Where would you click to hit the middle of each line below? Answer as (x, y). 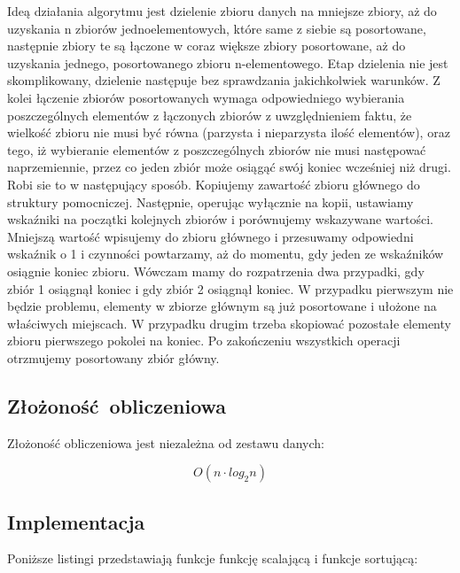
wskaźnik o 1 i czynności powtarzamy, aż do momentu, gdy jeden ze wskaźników (226, 254)
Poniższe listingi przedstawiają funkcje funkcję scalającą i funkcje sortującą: (213, 558)
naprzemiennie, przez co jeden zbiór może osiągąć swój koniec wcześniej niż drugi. (229, 167)
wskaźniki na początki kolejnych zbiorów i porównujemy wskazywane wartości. (220, 219)
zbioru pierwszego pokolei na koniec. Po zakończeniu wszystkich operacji (204, 341)
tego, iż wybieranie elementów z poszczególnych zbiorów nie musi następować (217, 149)
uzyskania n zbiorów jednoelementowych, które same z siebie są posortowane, (217, 28)
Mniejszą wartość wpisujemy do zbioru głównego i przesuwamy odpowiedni (211, 236)
